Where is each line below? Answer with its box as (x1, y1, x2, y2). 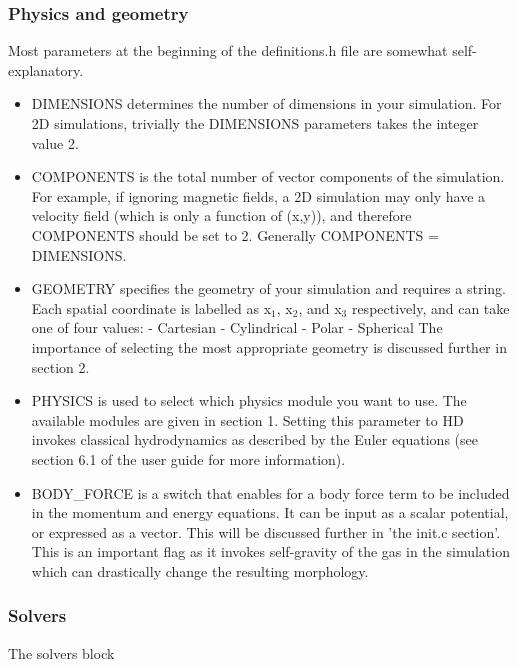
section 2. (31, 356, 90, 377)
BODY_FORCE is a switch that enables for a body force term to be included (31, 482, 510, 503)
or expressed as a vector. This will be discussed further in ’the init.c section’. (31, 521, 501, 542)
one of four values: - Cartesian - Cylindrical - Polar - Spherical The (31, 317, 443, 338)
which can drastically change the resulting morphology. (31, 560, 369, 581)
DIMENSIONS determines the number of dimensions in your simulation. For (31, 93, 502, 114)
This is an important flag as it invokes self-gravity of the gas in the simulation (31, 541, 510, 562)
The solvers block (8, 642, 115, 663)
